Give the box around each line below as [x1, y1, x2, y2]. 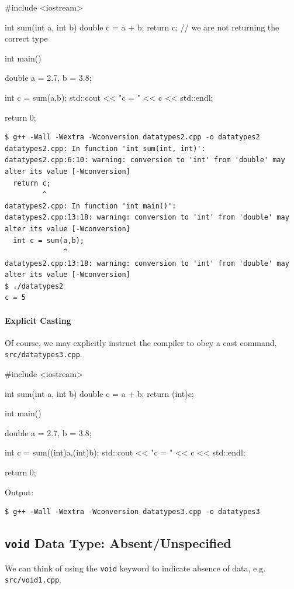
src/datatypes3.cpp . [5, 348, 82, 360]
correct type [5, 32, 48, 44]
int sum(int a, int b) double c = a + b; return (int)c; [5, 387, 194, 399]
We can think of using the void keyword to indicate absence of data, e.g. [5, 561, 266, 574]
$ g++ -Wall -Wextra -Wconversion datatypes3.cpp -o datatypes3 [5, 508, 260, 516]
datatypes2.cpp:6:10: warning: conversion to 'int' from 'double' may [5, 156, 285, 165]
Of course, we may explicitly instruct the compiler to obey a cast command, [5, 336, 277, 348]
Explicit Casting [5, 314, 71, 326]
